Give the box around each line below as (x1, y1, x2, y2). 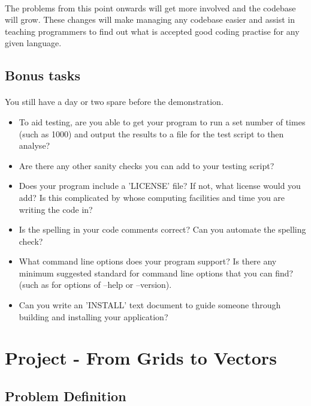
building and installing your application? (19, 310, 168, 323)
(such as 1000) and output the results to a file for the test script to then (19, 127, 284, 140)
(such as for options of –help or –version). (19, 278, 172, 291)
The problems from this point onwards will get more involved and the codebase (5, 1, 296, 14)
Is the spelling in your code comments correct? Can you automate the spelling (19, 223, 306, 236)
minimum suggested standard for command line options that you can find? (19, 266, 294, 279)
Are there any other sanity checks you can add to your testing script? (19, 159, 274, 172)
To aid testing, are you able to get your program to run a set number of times (19, 115, 306, 128)
